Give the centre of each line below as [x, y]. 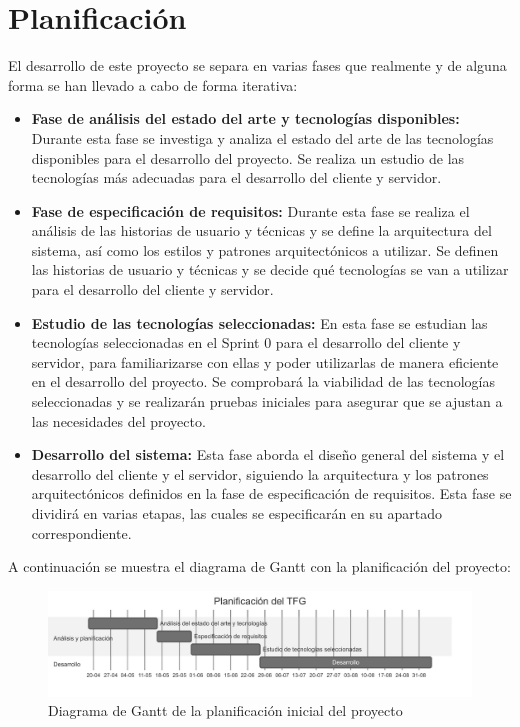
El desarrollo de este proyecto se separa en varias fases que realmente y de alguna [257, 65]
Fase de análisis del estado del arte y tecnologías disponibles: [245, 118]
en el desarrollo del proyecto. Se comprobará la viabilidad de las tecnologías [263, 381]
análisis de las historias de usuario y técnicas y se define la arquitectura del [261, 230]
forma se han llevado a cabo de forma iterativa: [153, 84]
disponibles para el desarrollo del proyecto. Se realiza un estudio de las [248, 157]
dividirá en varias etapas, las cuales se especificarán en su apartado [236, 513]
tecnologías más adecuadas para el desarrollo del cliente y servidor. [236, 177]
